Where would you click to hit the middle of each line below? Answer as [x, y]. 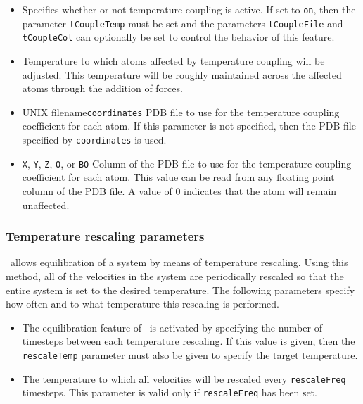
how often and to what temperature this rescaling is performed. [142, 304]
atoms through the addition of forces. [102, 88]
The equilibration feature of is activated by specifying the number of [172, 327]
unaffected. [46, 204]
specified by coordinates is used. [94, 139]
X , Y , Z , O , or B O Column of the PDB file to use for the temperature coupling [187, 163]
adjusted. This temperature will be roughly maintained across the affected [182, 74]
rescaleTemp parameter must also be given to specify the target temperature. [190, 354]
